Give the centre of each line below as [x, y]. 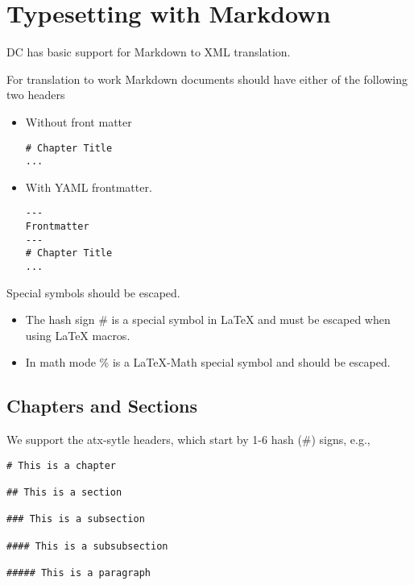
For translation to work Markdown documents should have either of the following [207, 79]
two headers [36, 95]
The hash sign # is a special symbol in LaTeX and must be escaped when [208, 319]
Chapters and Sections [102, 406]
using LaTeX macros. [78, 335]
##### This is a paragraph [79, 573]
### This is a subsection [76, 519]
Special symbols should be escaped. [93, 292]
